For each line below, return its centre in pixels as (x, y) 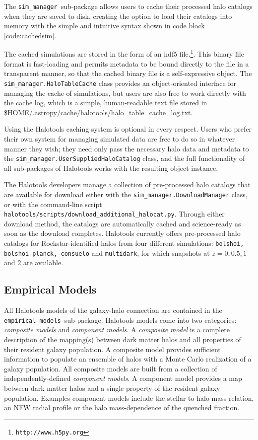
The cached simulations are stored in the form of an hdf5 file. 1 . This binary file (124, 53)
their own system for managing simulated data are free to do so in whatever (120, 138)
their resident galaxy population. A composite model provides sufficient (112, 349)
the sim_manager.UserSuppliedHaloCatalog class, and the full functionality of (125, 158)
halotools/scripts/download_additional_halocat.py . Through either (114, 214)
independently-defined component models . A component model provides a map (123, 378)
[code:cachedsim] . (30, 35)
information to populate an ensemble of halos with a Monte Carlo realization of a (128, 359)
